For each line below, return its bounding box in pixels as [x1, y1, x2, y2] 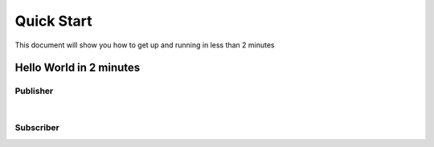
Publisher [14, 85, 54, 96]
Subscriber [14, 122, 59, 133]
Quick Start [14, 12, 92, 30]
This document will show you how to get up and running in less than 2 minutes [14, 40, 275, 50]
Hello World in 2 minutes [14, 61, 141, 75]
